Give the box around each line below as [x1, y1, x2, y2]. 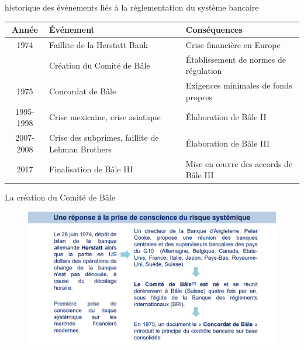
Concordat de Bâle [49, 85, 116, 97]
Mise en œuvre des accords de [185, 157, 293, 169]
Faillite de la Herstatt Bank [49, 38, 148, 50]
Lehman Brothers [49, 142, 112, 155]
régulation [185, 64, 222, 77]
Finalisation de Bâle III [49, 163, 133, 175]
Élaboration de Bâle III [185, 137, 270, 149]
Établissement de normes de [185, 53, 286, 65]
